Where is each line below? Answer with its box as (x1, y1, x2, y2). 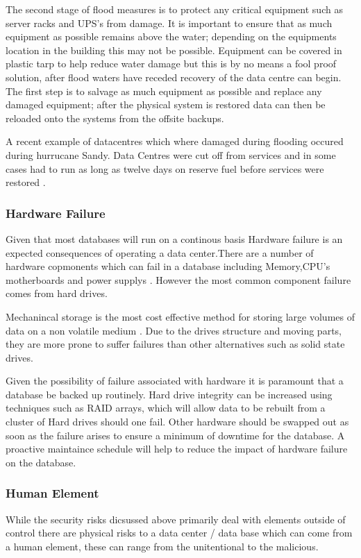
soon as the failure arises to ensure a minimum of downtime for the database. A (6, 428, 345, 442)
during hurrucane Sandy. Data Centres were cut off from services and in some (6, 147, 336, 162)
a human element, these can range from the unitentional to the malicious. (6, 539, 319, 553)
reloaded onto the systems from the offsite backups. (6, 110, 224, 125)
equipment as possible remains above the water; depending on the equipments (6, 29, 337, 44)
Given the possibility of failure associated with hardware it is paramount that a (6, 373, 344, 388)
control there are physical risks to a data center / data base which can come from (6, 525, 353, 540)
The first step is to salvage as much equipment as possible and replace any (6, 83, 322, 98)
